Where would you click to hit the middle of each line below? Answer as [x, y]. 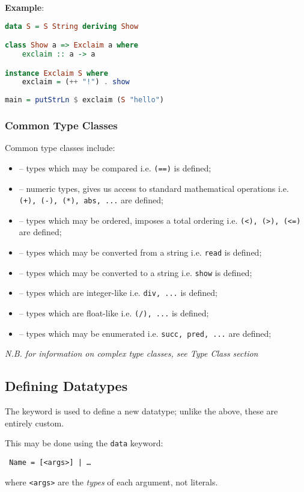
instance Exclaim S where [56, 73]
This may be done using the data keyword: [84, 443]
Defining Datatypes [66, 386]
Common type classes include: [60, 148]
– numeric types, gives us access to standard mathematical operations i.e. [154, 188]
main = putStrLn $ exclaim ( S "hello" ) [84, 100]
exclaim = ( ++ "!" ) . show [76, 82]
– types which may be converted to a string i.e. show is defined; [135, 272]
